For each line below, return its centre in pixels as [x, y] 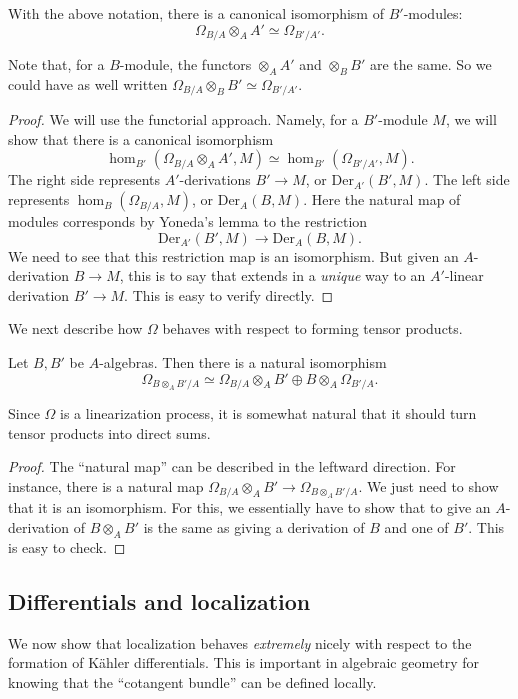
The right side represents [84, 179]
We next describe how [75, 328]
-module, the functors [185, 64]
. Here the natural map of [382, 199]
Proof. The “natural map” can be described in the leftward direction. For [232, 466]
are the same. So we [430, 64]
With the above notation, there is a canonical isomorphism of [196, 13]
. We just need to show [428, 485]
